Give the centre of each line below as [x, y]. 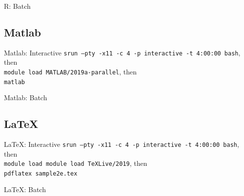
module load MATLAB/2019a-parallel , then [71, 72]
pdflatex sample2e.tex [41, 174]
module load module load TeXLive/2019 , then [76, 163]
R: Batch [17, 6]
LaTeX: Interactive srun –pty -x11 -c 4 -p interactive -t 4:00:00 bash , [122, 144]
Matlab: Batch [26, 98]
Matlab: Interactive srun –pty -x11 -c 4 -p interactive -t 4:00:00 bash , [122, 52]
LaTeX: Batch [25, 189]
